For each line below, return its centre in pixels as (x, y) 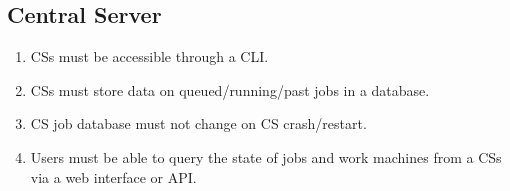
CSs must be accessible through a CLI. (149, 56)
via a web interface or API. (113, 176)
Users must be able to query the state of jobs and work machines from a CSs (266, 156)
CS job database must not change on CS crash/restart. (198, 123)
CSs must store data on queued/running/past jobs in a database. (230, 89)
